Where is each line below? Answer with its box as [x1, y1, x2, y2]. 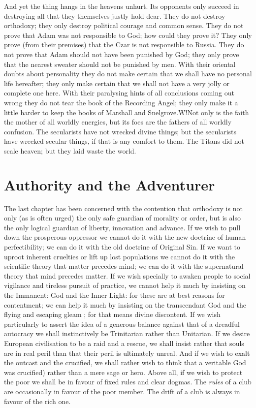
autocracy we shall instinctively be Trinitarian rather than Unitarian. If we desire [4, 328, 250, 339]
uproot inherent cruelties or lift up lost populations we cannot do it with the [4, 251, 235, 261]
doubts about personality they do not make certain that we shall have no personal [4, 68, 252, 79]
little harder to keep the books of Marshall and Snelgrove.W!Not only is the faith [4, 107, 249, 117]
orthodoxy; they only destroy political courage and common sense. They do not [4, 20, 244, 31]
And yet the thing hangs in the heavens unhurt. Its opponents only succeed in [4, 1, 239, 11]
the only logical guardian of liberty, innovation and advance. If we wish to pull [4, 222, 241, 232]
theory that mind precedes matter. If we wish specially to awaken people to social [4, 270, 251, 281]
